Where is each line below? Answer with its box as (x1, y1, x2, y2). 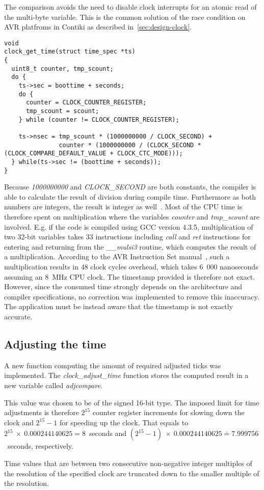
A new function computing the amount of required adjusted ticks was (4, 360, 221, 370)
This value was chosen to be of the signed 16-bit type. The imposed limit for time (4, 397, 259, 407)
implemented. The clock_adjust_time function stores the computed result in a (4, 370, 249, 380)
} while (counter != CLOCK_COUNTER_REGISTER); (18, 116, 179, 123)
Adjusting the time (4, 336, 107, 351)
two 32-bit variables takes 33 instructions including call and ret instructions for (4, 231, 251, 242)
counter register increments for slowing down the (92, 407, 245, 418)
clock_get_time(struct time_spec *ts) (4, 48, 136, 56)
